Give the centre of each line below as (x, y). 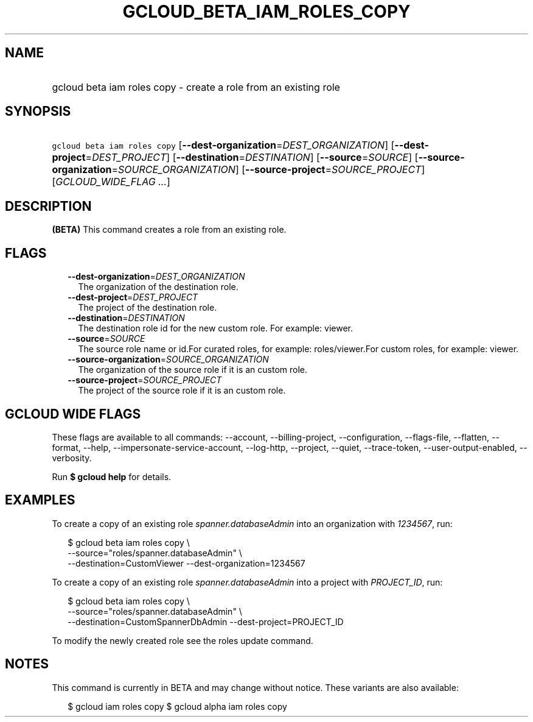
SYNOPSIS (38, 111)
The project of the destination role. (148, 308)
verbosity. (72, 458)
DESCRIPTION (48, 206)
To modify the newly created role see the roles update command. (183, 640)
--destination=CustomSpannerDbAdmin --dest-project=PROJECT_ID (206, 621)
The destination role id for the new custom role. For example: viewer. (215, 328)
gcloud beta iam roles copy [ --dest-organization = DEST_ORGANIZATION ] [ (223, 145)
